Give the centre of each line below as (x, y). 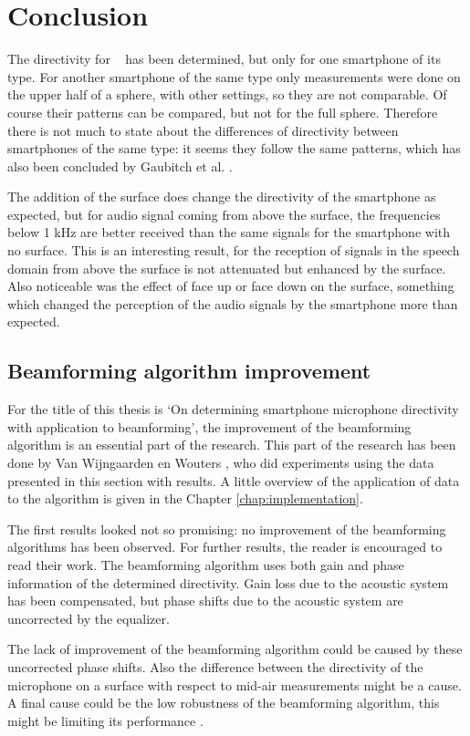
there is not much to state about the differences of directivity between (203, 130)
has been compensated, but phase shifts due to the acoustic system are (205, 601)
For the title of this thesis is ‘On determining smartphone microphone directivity (233, 409)
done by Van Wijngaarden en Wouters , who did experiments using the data (221, 463)
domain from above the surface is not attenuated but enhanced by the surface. (227, 268)
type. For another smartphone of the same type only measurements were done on (234, 76)
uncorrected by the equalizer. (89, 618)
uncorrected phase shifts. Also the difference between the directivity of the (215, 666)
